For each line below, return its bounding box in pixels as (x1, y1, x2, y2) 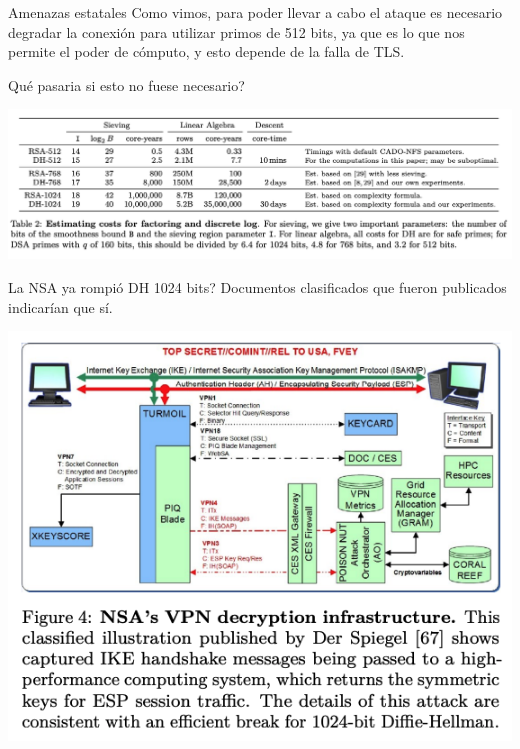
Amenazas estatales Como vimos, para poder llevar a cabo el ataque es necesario (8, 2, 503, 22)
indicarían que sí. (8, 296, 113, 317)
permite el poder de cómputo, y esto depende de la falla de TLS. (8, 41, 405, 62)
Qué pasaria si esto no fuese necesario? (8, 74, 245, 95)
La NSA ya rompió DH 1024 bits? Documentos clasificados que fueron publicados (8, 277, 507, 298)
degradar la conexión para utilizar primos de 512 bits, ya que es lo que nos (8, 21, 465, 42)
